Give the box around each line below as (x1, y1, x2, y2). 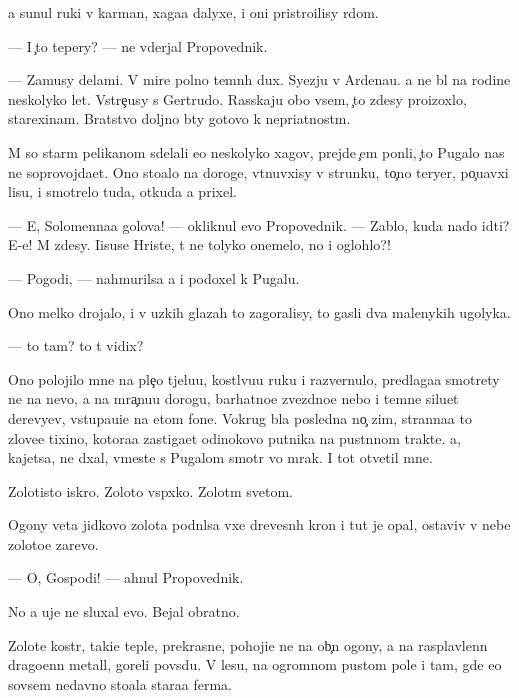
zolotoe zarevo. (8, 533, 99, 554)
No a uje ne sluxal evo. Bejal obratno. (8, 601, 240, 622)
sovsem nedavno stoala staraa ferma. (8, 673, 232, 694)
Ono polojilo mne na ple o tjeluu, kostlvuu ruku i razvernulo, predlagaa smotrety (8, 368, 500, 389)
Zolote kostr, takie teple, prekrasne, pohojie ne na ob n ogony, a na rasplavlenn (8, 634, 488, 655)
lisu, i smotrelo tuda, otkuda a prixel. (8, 181, 237, 202)
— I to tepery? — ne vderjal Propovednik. (8, 35, 268, 56)
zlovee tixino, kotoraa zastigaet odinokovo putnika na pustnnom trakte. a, (8, 427, 461, 448)
